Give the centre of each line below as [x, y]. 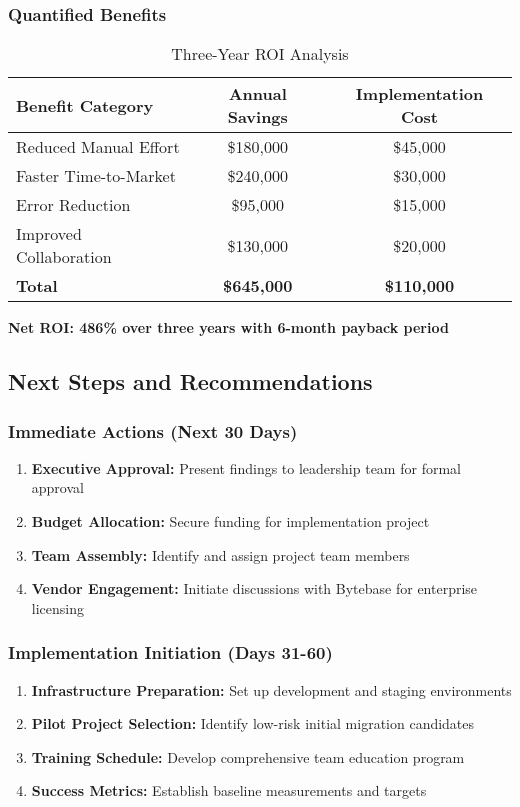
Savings [257, 117]
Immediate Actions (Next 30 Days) [153, 430]
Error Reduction [73, 205]
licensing [57, 607]
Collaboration [64, 257]
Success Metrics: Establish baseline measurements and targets [229, 790]
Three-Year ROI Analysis [260, 54]
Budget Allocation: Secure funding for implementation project [230, 521]
